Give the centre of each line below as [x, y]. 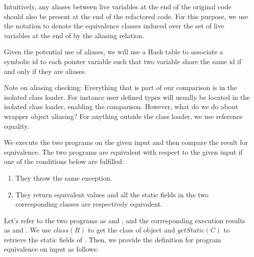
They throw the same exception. [64, 177]
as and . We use [28, 230]
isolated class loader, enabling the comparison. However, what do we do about [121, 106]
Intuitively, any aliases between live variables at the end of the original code [118, 6]
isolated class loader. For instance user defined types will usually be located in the [127, 97]
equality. [17, 126]
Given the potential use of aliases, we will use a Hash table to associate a [114, 52]
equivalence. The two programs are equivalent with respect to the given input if [123, 152]
